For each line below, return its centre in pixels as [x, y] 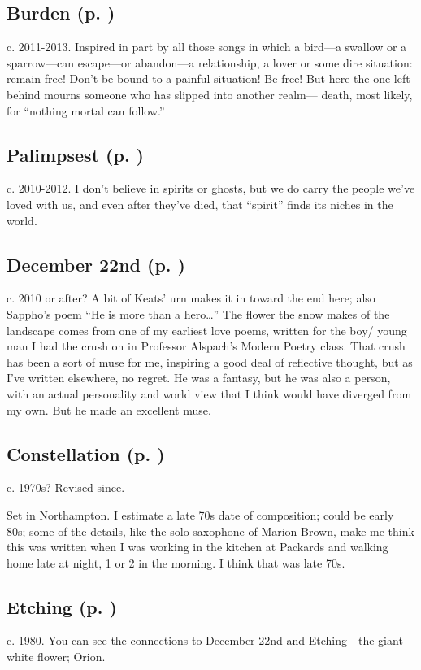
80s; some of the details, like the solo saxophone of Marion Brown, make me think [210, 531]
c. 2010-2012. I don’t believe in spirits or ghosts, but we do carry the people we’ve [211, 188]
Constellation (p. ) [86, 453]
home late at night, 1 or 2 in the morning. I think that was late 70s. [176, 562]
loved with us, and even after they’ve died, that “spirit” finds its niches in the [200, 204]
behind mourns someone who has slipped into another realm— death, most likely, [210, 94]
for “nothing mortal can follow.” [86, 110]
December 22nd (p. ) [96, 264]
